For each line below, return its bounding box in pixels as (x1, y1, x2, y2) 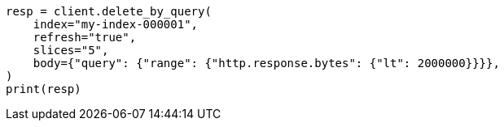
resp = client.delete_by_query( (6, 5, 212, 18)
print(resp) (6, 83, 81, 95)
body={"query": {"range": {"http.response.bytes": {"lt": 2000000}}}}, (33, 57, 500, 70)
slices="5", (33, 44, 109, 57)
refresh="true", (33, 31, 137, 44)
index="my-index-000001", (33, 18, 199, 31)
